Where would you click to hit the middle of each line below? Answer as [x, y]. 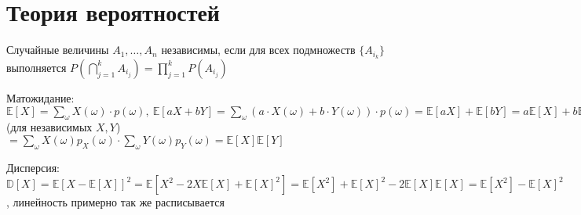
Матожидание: [40, 97]
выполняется [37, 67]
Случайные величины [58, 50]
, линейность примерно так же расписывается [115, 202]
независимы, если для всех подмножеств [258, 50]
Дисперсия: [33, 167]
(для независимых [49, 127]
